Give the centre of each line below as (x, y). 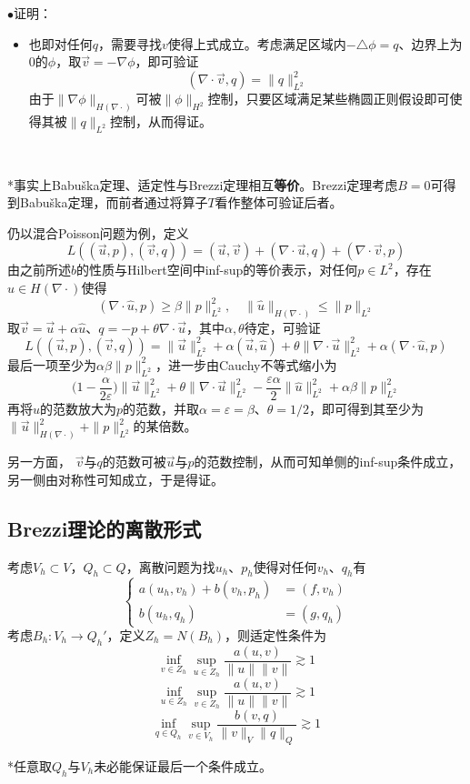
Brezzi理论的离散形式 (105, 528)
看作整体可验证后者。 (279, 202)
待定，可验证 (282, 327)
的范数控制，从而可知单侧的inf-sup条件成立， (328, 462)
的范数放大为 (79, 408)
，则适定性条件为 (275, 635)
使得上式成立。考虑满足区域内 (257, 43)
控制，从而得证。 (161, 121)
